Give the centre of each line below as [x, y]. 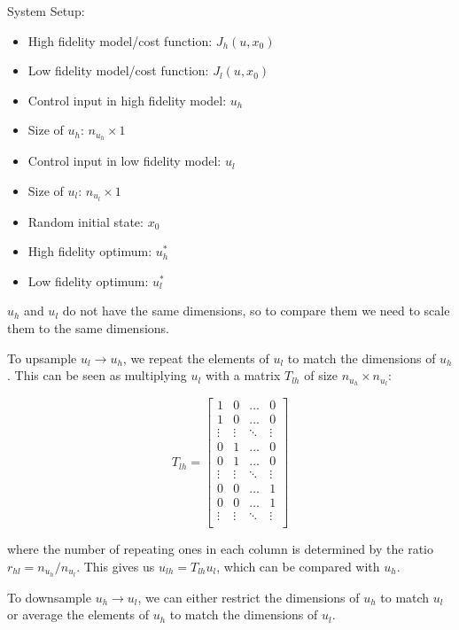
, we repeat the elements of [196, 358]
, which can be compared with [298, 567]
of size [321, 375]
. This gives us [116, 567]
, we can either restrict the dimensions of [249, 597]
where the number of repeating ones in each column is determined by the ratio [220, 549]
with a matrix [243, 375]
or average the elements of [78, 614]
